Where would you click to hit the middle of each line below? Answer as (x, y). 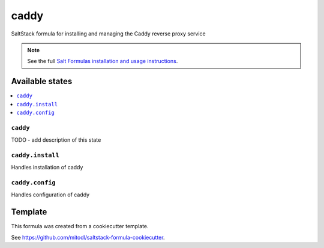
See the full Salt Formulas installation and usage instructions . (103, 61)
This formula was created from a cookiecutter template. (80, 226)
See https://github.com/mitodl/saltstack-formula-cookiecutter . (88, 237)
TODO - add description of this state (56, 140)
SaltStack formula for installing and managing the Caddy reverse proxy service (109, 34)
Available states (42, 81)
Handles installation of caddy (47, 168)
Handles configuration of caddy (50, 195)
